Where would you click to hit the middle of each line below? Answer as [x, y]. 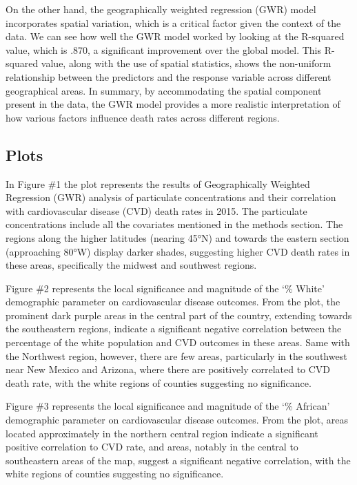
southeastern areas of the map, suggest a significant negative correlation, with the [178, 460]
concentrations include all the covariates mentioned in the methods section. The [174, 224]
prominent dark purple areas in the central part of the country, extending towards [179, 315]
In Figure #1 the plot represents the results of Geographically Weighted [158, 183]
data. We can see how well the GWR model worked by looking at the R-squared [175, 36]
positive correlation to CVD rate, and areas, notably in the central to [152, 447]
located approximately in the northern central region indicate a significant [162, 433]
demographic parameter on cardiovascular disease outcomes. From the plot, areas [177, 420]
